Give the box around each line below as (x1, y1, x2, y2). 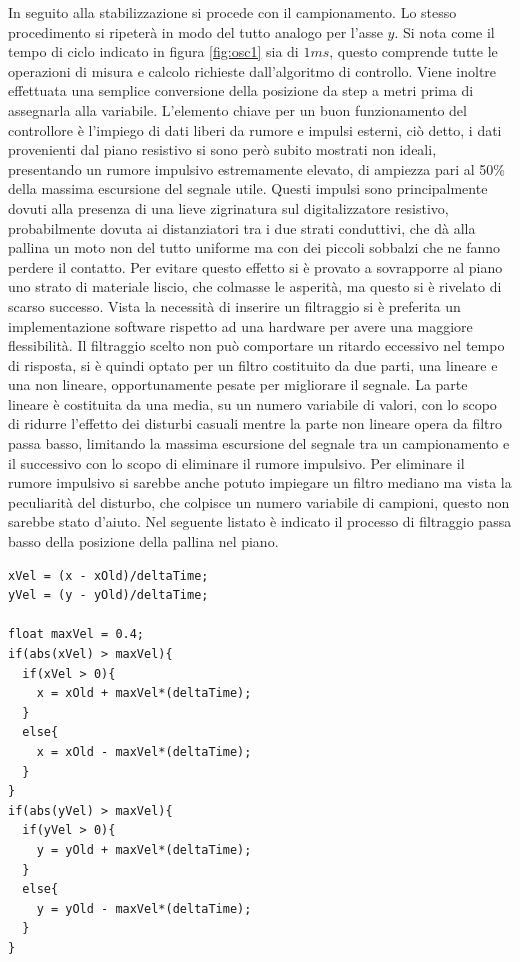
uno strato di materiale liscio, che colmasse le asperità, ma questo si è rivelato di (8, 276, 502, 297)
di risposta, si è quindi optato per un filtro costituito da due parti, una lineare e (8, 354, 498, 375)
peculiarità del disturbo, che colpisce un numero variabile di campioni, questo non (8, 491, 510, 512)
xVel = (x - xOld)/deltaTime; (8, 568, 209, 583)
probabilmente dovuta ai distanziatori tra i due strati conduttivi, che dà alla (8, 217, 476, 238)
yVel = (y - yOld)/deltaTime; (8, 588, 209, 603)
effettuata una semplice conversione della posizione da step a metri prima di (8, 80, 474, 101)
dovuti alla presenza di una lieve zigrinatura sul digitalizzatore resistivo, (8, 197, 449, 218)
